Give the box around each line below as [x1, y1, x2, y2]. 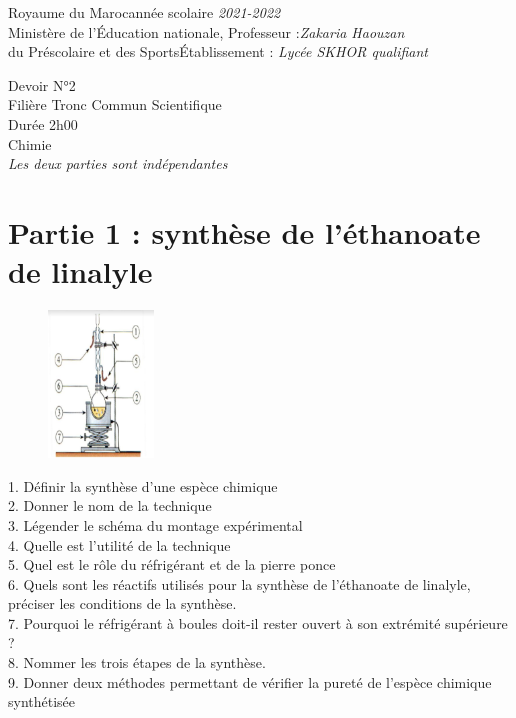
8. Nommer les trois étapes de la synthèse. [8, 652, 266, 673]
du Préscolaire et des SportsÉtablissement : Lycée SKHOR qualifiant [8, 41, 429, 62]
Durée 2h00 [8, 113, 78, 134]
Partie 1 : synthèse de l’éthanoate [8, 211, 481, 252]
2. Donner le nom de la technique [8, 495, 212, 516]
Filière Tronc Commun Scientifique [8, 94, 222, 115]
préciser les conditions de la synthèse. [8, 593, 237, 614]
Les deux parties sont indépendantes [8, 153, 228, 174]
